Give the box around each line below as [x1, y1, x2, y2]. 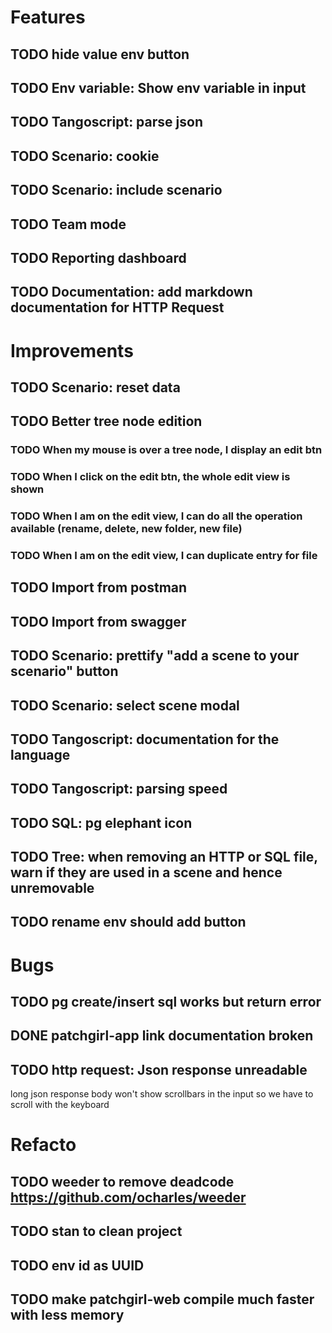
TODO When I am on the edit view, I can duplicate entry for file [10, 548, 318, 562]
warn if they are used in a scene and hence [10, 864, 283, 881]
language [10, 746, 71, 763]
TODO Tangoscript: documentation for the [10, 731, 280, 748]
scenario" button [10, 663, 119, 680]
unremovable [10, 880, 95, 897]
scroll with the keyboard [10, 1099, 110, 1111]
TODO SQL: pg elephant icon [10, 814, 193, 831]
